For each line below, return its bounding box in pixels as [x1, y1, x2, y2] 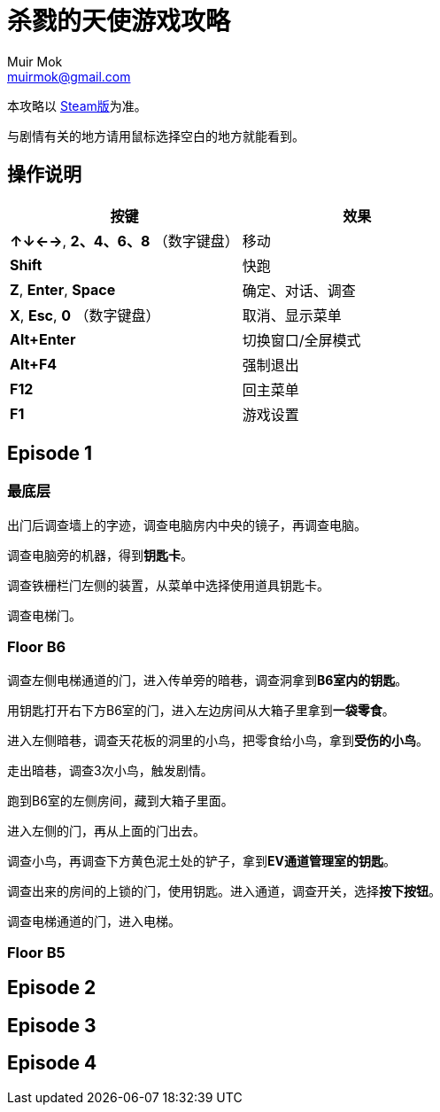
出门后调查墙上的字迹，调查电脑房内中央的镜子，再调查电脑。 [7, 517, 367, 533]
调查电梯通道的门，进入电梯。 [7, 913, 181, 929]
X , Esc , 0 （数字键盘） [10, 306, 160, 324]
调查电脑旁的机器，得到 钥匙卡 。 [7, 547, 193, 563]
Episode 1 [7, 442, 93, 465]
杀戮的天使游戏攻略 [7, 6, 231, 36]
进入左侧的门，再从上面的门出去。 [7, 822, 205, 838]
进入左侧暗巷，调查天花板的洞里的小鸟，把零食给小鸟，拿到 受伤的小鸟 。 [7, 732, 428, 748]
